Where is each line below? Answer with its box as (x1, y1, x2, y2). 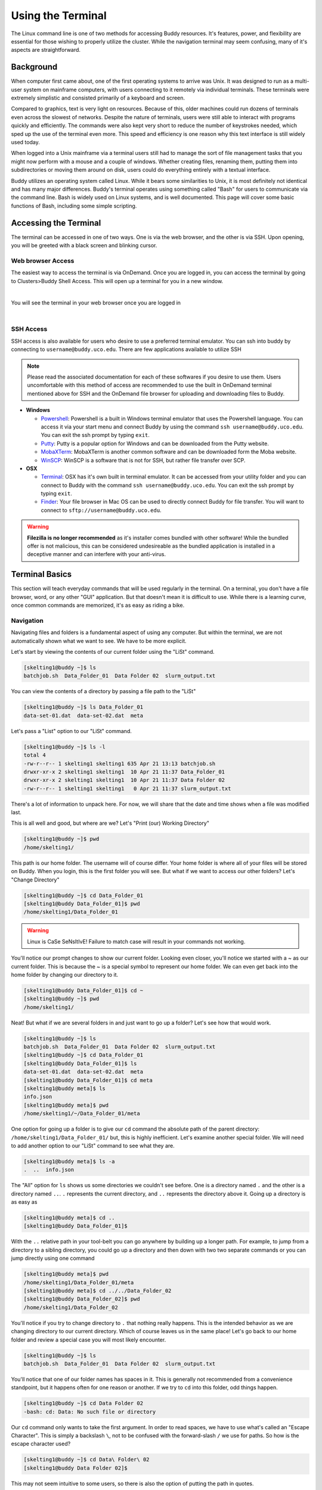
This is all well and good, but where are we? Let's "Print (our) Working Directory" (11, 819, 210, 827)
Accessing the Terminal (11, 218, 101, 228)
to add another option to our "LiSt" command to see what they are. (11, 1142, 175, 1149)
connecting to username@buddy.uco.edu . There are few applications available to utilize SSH (11, 346, 241, 353)
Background (11, 62, 58, 72)
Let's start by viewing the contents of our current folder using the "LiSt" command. (11, 648, 215, 656)
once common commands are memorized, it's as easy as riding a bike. (11, 602, 185, 609)
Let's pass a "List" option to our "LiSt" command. (11, 727, 132, 734)
